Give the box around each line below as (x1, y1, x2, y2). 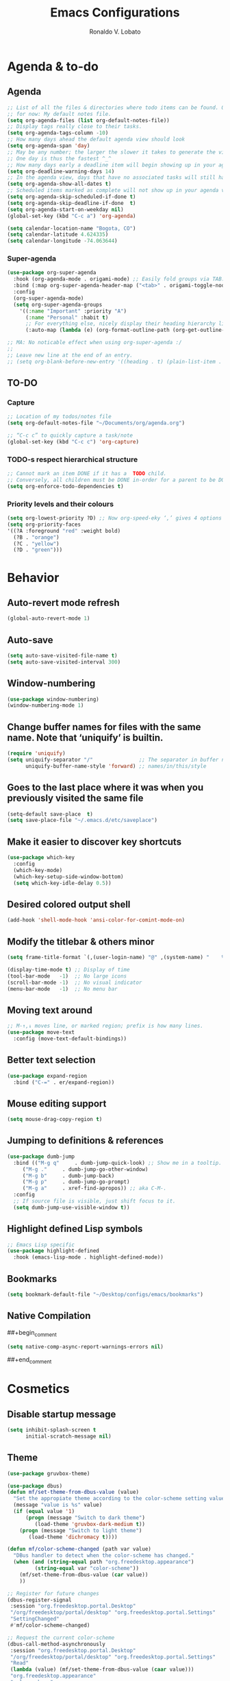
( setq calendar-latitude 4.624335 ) (7, 231, 109, 238)
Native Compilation (7, 1310, 91, 1322)
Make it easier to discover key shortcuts (7, 836, 182, 847)
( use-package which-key (7, 854, 75, 861)
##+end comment (7, 1355, 52, 1366)
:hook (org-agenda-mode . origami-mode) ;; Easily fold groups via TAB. (13, 276, 225, 282)
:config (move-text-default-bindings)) (13, 1035, 127, 1042)
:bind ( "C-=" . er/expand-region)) (13, 1078, 115, 1086)
